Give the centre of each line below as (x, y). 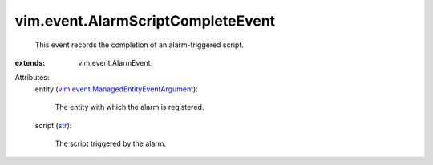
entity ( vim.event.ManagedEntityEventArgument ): (116, 89)
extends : (30, 62)
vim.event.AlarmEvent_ (116, 62)
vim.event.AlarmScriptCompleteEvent (145, 21)
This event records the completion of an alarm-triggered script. (139, 45)
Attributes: (32, 78)
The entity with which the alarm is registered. (129, 107)
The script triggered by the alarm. (111, 143)
